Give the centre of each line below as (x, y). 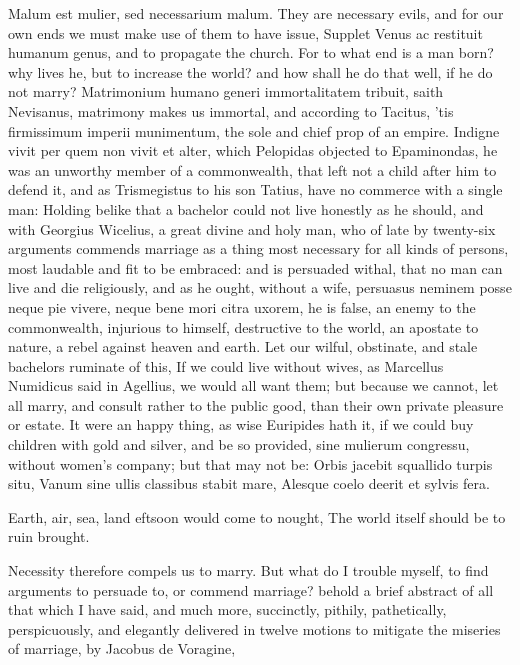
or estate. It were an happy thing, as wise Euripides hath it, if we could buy (241, 424)
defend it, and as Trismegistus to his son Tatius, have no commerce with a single (255, 189)
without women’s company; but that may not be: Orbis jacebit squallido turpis (250, 463)
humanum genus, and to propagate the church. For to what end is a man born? (251, 52)
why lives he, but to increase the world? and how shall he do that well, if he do (250, 71)
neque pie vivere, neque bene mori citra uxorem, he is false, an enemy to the (242, 306)
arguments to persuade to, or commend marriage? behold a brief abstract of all (251, 589)
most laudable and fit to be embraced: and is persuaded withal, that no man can (255, 267)
